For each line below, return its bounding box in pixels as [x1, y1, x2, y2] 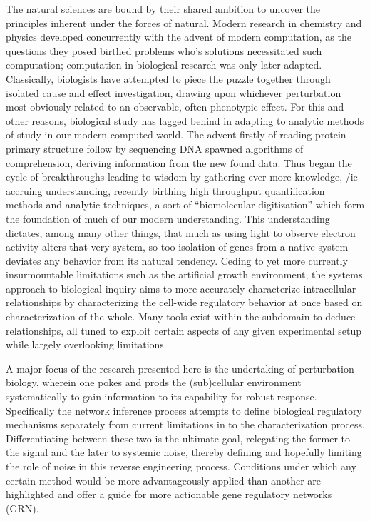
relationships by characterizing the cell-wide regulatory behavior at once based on [6, 295, 363, 310]
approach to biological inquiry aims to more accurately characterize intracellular [6, 280, 356, 295]
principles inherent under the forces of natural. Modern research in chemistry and [6, 15, 362, 30]
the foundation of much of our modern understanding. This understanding [6, 211, 330, 226]
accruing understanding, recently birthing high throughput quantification [6, 183, 325, 198]
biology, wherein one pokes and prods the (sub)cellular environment [6, 375, 302, 390]
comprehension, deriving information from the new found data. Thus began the [6, 155, 352, 170]
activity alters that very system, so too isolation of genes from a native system [6, 239, 349, 254]
